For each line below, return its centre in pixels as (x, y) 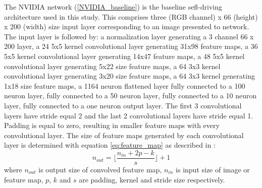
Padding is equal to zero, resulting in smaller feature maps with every (112, 125)
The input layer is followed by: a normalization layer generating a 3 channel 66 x (129, 36)
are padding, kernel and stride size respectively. (152, 179)
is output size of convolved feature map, (100, 169)
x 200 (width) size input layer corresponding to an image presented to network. (127, 26)
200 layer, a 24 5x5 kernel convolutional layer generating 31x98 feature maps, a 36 (131, 46)
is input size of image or (213, 169)
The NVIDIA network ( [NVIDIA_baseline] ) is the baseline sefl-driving (113, 7)
